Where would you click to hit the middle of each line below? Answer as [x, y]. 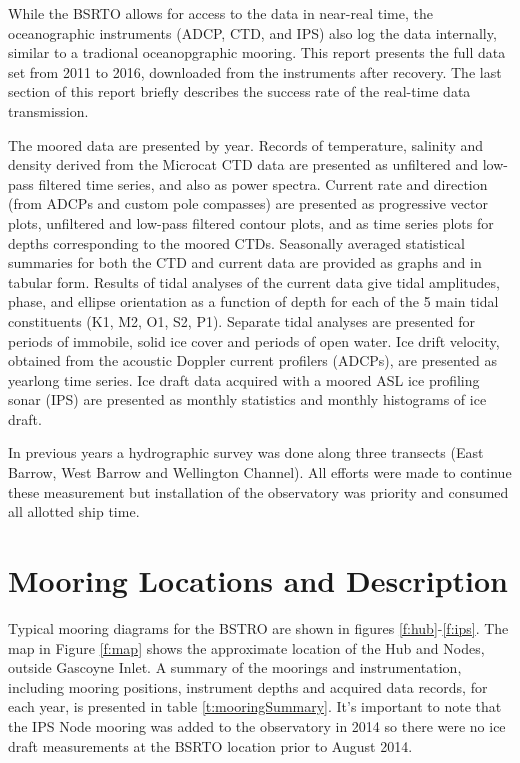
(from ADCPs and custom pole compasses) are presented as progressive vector [248, 203]
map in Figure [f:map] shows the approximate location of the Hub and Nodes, [246, 647]
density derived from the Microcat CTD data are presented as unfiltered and [243, 164]
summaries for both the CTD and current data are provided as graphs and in [245, 262]
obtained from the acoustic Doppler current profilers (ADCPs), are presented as [252, 360]
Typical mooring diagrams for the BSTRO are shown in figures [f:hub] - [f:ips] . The [258, 627]
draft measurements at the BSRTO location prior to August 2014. [210, 745]
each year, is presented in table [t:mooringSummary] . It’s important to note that [255, 706]
